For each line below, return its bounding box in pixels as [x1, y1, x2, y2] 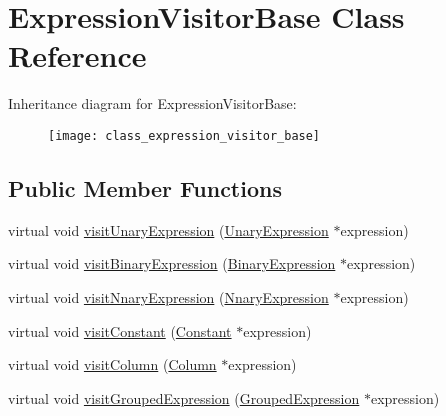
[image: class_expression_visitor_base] [48, 128, 321, 143]
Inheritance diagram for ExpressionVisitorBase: [8, 93, 297, 114]
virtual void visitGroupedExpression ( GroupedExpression [8, 387, 360, 408]
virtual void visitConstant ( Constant [8, 320, 232, 341]
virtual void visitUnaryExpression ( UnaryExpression [8, 219, 329, 240]
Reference [8, 35, 147, 76]
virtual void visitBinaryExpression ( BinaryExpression [8, 253, 336, 274]
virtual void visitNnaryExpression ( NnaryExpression [8, 286, 329, 307]
